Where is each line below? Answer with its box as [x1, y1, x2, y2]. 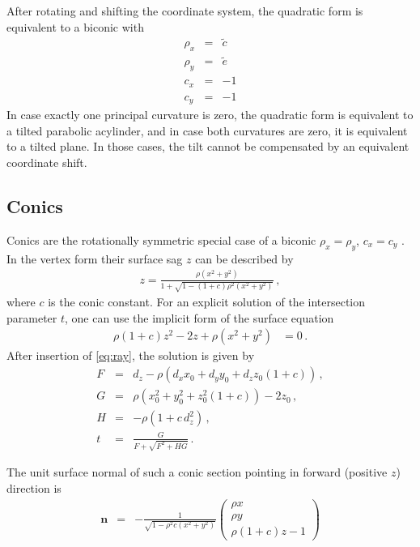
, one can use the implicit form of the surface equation [65, 309, 334, 326]
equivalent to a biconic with [6, 18, 144, 35]
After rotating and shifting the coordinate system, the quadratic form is [6, 2, 363, 19]
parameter [6, 309, 57, 326]
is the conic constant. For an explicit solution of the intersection [48, 293, 366, 310]
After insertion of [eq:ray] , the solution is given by [6, 347, 255, 364]
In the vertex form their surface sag [6, 250, 183, 267]
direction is [6, 480, 62, 497]
